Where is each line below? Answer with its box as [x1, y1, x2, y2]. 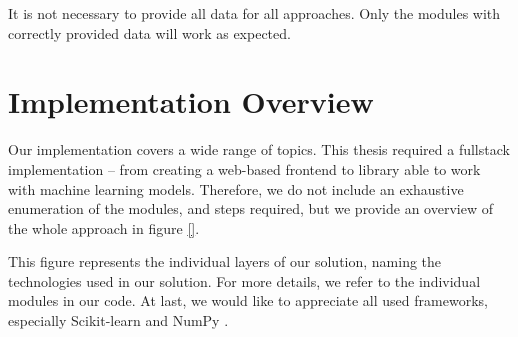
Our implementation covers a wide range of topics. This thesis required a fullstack [8, 139, 510, 160]
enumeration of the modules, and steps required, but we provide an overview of [8, 198, 493, 219]
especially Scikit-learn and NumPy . [8, 310, 229, 331]
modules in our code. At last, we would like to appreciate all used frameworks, [8, 290, 488, 311]
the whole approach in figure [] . [8, 217, 200, 238]
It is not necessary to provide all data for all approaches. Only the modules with [8, 3, 501, 23]
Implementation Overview [8, 81, 374, 122]
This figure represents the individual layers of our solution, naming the [8, 251, 442, 272]
